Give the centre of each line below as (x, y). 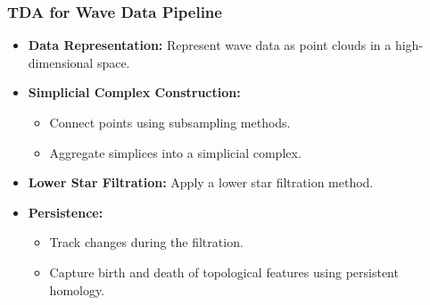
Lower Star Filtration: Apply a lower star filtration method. (201, 182)
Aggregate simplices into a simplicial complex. (175, 152)
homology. (77, 289)
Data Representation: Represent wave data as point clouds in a (210, 45)
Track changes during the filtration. (146, 242)
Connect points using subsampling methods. (170, 122)
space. (113, 62)
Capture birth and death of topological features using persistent (224, 272)
